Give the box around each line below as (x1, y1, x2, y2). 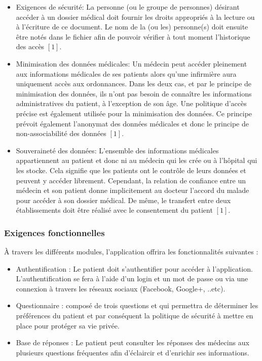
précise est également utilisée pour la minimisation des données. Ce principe (16, 108, 252, 118)
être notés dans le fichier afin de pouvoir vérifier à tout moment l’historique (16, 31, 250, 42)
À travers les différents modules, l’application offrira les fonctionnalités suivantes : (4, 246, 258, 257)
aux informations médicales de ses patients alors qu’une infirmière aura (16, 68, 237, 79)
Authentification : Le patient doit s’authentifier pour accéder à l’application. (16, 263, 253, 274)
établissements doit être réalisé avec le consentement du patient (16, 205, 213, 215)
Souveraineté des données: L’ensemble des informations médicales (16, 145, 219, 155)
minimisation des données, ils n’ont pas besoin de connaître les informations (16, 88, 252, 99)
